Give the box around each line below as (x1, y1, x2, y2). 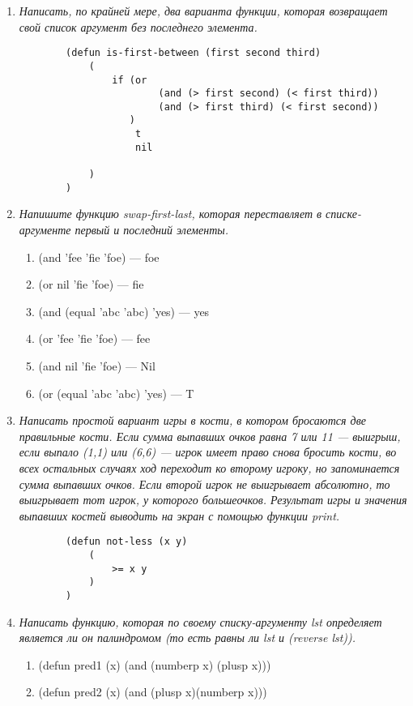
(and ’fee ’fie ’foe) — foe (38, 248, 160, 265)
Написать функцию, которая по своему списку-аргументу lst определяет (19, 613, 382, 630)
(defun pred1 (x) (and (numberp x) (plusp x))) (38, 656, 271, 673)
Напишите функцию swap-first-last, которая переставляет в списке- (19, 205, 361, 222)
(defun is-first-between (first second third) (66, 47, 321, 59)
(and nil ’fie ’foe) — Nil (38, 357, 155, 374)
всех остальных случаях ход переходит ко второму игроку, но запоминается (19, 459, 400, 476)
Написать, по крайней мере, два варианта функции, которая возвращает (19, 2, 388, 19)
